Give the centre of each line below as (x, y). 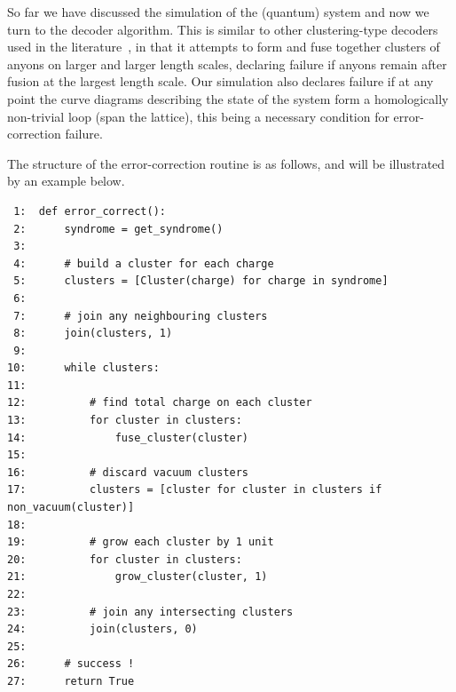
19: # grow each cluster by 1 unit (141, 542)
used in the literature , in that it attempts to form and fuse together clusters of (224, 47)
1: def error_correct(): (90, 211)
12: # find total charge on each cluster (160, 403)
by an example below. (66, 181)
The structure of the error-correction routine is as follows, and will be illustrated (226, 163)
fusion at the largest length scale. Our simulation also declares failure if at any (220, 81)
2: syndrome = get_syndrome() (118, 229)
